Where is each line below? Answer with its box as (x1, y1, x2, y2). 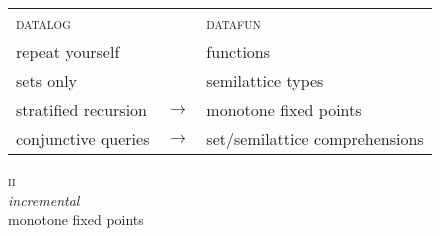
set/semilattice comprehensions (206, 127, 424, 150)
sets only (16, 69, 78, 92)
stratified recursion (16, 98, 147, 121)
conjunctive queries (16, 127, 150, 150)
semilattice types (206, 69, 324, 92)
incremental (8, 189, 80, 210)
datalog (16, 11, 71, 34)
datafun (206, 11, 261, 34)
